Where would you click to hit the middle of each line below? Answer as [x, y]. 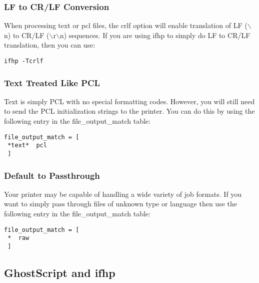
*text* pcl [27, 146]
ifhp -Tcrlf [24, 61]
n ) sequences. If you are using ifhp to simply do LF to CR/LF [155, 35]
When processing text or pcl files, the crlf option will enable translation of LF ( [126, 25]
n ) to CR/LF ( [27, 35]
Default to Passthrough [52, 175]
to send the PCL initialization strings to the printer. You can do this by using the [129, 111]
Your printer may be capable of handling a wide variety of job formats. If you [123, 194]
